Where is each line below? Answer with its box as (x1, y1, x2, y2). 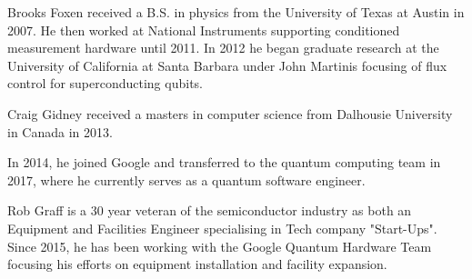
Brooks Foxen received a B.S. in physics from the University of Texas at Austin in (7, 3, 465, 21)
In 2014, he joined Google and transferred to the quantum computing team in (7, 153, 441, 172)
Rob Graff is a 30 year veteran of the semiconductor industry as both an (7, 201, 412, 220)
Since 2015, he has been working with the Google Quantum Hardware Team (7, 236, 432, 255)
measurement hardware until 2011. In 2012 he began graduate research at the (7, 38, 439, 57)
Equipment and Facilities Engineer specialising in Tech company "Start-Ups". (7, 218, 437, 237)
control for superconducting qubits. (7, 74, 203, 93)
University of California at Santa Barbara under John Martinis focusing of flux (7, 55, 447, 75)
